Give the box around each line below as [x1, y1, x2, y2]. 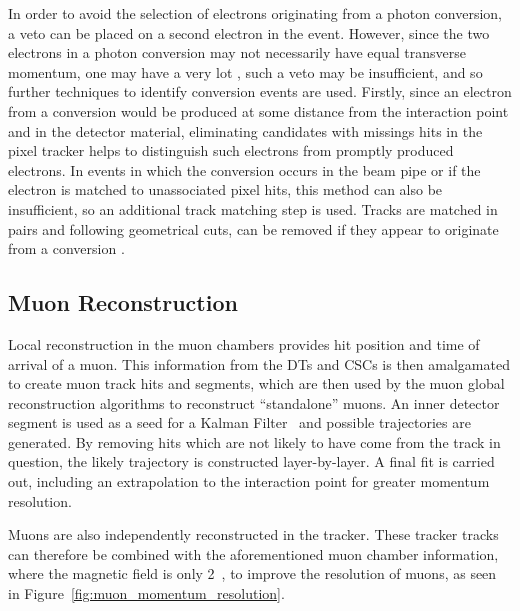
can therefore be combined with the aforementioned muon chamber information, [8, 543, 499, 564]
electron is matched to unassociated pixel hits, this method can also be [8, 179, 443, 200]
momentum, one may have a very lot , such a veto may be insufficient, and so [8, 61, 483, 82]
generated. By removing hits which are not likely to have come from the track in [8, 431, 501, 452]
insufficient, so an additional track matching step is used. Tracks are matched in [8, 198, 498, 219]
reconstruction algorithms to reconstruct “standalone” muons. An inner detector [8, 392, 500, 413]
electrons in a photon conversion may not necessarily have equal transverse [8, 42, 466, 63]
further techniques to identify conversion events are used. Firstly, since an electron [8, 81, 512, 102]
